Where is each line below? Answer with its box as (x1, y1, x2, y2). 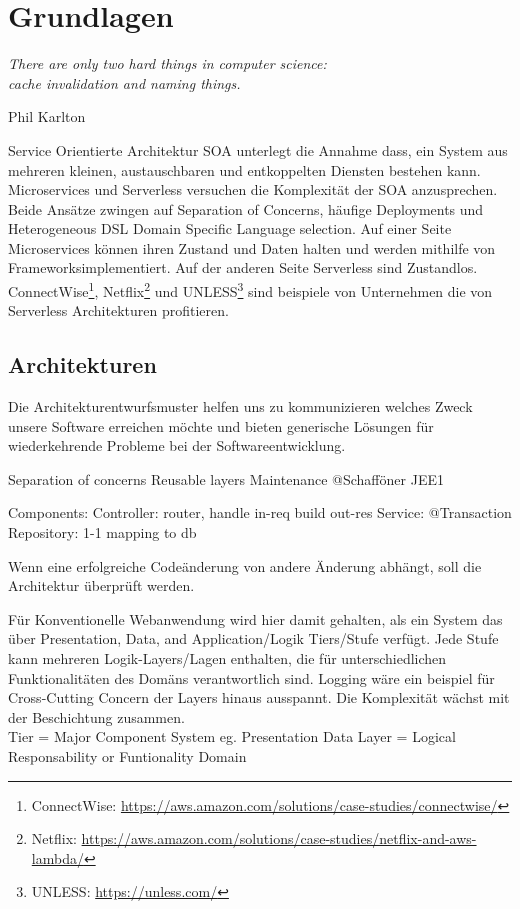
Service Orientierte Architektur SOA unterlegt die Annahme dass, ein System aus (8, 139, 508, 160)
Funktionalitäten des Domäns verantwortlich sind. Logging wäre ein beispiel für (8, 667, 495, 688)
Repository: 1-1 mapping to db (8, 522, 197, 543)
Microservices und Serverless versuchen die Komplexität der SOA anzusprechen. (8, 179, 498, 200)
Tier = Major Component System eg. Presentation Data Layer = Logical (8, 726, 456, 747)
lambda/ (31, 847, 84, 868)
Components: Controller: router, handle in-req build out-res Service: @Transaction (8, 502, 512, 523)
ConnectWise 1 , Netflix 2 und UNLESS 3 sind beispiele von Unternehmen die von (8, 278, 493, 301)
